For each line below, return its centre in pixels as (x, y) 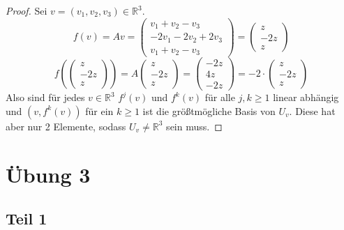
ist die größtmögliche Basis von (209, 110)
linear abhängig (306, 97)
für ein (99, 110)
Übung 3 (48, 174)
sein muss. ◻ (194, 126)
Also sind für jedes (45, 97)
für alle (220, 97)
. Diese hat (312, 110)
